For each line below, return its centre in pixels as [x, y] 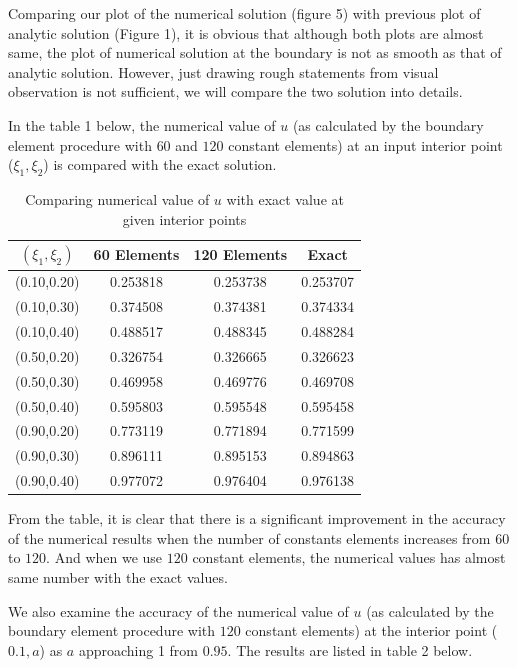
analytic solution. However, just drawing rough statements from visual [223, 71]
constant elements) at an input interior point [365, 144]
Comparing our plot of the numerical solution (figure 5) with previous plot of [244, 13]
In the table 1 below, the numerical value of [142, 124]
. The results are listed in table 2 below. [350, 649]
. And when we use [104, 557]
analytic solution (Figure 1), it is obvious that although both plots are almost [246, 32]
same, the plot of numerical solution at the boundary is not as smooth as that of [255, 52]
